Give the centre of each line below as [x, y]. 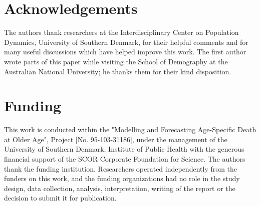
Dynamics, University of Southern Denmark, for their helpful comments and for [126, 42]
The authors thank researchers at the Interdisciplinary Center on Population [121, 32]
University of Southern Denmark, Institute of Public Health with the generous [124, 149]
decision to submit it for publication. [60, 198]
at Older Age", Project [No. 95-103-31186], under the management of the [116, 139]
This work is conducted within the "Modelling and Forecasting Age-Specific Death [130, 129]
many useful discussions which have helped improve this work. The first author [125, 52]
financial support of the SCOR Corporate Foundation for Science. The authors [125, 159]
